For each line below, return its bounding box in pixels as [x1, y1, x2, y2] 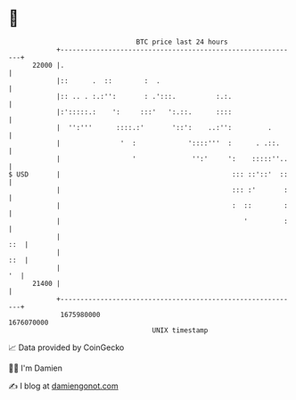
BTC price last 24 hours [136, 37, 228, 46]
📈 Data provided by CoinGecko [8, 342, 125, 353]
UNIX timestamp [152, 325, 209, 335]
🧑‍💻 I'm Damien [8, 363, 63, 373]
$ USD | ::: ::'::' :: [8, 169, 289, 179]
